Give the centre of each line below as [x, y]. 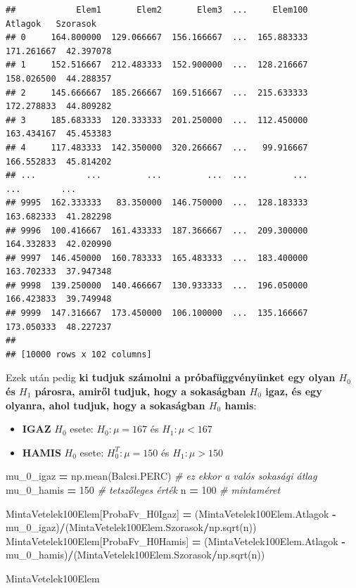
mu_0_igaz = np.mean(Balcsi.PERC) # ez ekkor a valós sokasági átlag [161, 476]
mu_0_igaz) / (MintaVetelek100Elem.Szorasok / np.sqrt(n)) [131, 527]
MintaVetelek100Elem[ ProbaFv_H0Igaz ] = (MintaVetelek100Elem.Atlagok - [171, 513]
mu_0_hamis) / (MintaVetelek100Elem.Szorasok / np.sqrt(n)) [135, 555]
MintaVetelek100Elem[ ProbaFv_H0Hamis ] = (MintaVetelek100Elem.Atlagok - [176, 541]
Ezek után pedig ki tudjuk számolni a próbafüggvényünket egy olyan [171, 377]
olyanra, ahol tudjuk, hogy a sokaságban [106, 405]
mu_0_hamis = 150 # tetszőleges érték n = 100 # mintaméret [143, 490]
